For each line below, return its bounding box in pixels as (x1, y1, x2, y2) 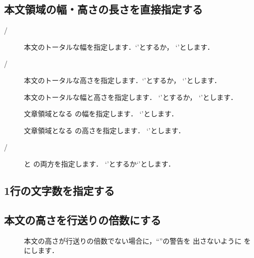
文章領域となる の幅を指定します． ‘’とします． (24, 108, 178, 119)
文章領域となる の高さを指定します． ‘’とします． (24, 125, 185, 135)
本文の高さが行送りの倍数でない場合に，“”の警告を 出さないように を (24, 235, 251, 246)
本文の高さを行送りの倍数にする (4, 212, 161, 227)
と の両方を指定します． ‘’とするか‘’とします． (24, 158, 175, 169)
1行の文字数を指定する (4, 182, 115, 198)
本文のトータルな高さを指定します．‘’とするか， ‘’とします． (24, 75, 221, 85)
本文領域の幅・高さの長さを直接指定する (4, 1, 203, 17)
